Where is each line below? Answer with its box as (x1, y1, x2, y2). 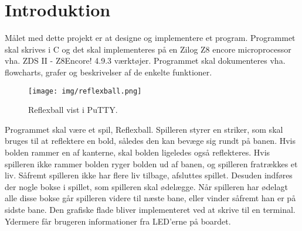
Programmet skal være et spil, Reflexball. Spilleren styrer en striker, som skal (5, 123, 283, 135)
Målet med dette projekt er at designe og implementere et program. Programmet (5, 32, 296, 44)
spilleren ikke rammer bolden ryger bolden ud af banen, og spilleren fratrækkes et (5, 157, 298, 170)
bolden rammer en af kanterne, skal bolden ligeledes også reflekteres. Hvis (5, 146, 270, 158)
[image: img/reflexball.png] (28, 87, 142, 95)
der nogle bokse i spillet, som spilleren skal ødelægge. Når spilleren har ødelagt (5, 180, 288, 192)
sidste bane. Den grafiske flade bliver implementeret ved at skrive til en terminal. (5, 203, 296, 215)
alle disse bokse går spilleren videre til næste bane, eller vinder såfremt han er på (5, 192, 296, 204)
